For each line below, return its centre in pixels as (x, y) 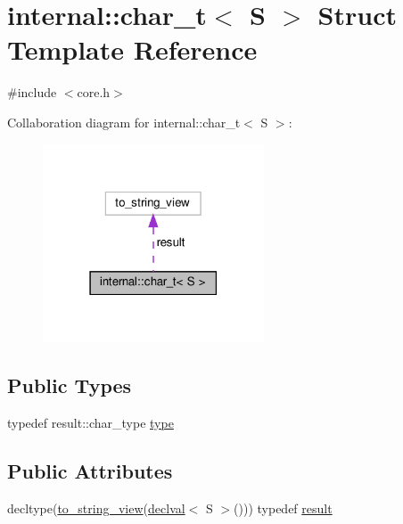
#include (32, 92)
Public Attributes (90, 470)
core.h (94, 92)
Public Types (70, 385)
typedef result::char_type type (90, 422)
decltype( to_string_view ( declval (96, 508)
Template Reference (132, 49)
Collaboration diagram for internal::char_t (124, 122)
